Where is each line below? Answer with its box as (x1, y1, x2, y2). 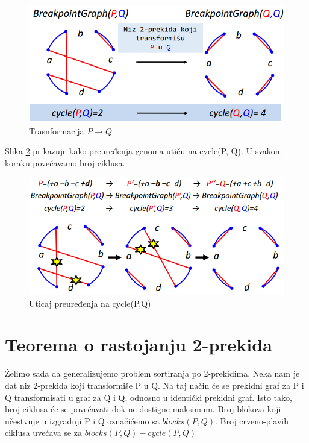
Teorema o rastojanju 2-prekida (5, 332, 272, 357)
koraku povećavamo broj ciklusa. (5, 156, 125, 169)
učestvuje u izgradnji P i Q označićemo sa (5, 414, 160, 427)
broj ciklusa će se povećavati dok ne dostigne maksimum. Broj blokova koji (5, 403, 281, 415)
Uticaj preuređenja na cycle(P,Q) (29, 297, 151, 309)
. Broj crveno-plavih (215, 414, 289, 427)
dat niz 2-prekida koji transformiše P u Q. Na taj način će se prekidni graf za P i (5, 379, 304, 391)
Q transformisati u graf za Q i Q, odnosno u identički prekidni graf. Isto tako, (5, 391, 292, 403)
